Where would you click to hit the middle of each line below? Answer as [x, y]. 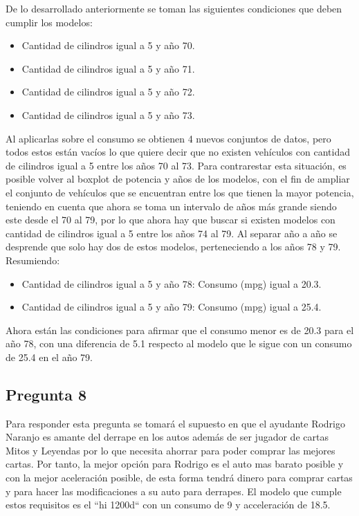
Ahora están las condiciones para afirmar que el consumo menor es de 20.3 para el [180, 330]
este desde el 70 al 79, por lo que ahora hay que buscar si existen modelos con [171, 220]
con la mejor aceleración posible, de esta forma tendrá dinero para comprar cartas [179, 478]
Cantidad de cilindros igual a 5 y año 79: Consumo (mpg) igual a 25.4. [172, 307]
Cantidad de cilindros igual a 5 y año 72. [108, 92]
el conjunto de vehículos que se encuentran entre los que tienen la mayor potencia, [180, 192]
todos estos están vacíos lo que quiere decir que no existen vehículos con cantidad [178, 152]
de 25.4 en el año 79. [49, 357]
